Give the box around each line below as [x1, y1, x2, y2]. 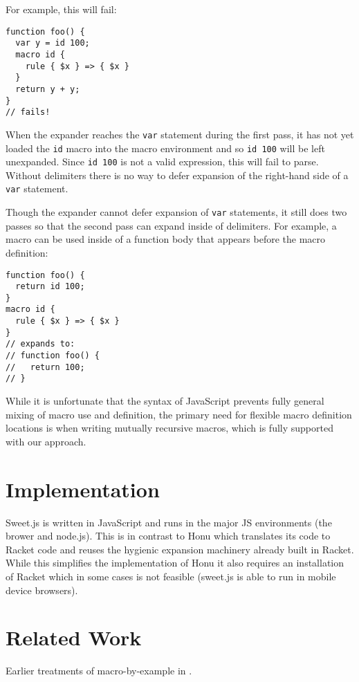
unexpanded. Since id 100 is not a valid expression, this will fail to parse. [6, 154, 319, 169]
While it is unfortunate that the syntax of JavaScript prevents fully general [6, 394, 324, 408]
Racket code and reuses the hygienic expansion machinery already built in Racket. [6, 542, 354, 556]
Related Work [6, 623, 142, 652]
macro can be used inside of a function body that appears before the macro [6, 232, 326, 246]
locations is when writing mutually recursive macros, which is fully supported [6, 421, 333, 435]
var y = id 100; [15, 38, 90, 48]
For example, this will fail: [6, 2, 117, 16]
